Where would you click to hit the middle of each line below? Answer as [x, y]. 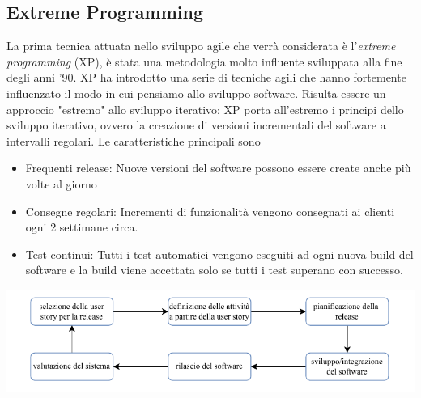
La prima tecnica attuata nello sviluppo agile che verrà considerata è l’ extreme [201, 46]
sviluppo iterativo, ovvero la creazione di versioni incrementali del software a [196, 125]
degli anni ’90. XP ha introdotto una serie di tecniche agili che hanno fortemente [206, 77]
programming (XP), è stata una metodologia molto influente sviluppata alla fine [204, 61]
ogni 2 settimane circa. [82, 227]
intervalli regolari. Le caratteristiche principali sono [134, 140]
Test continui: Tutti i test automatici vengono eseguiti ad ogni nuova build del [219, 254]
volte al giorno [61, 183]
